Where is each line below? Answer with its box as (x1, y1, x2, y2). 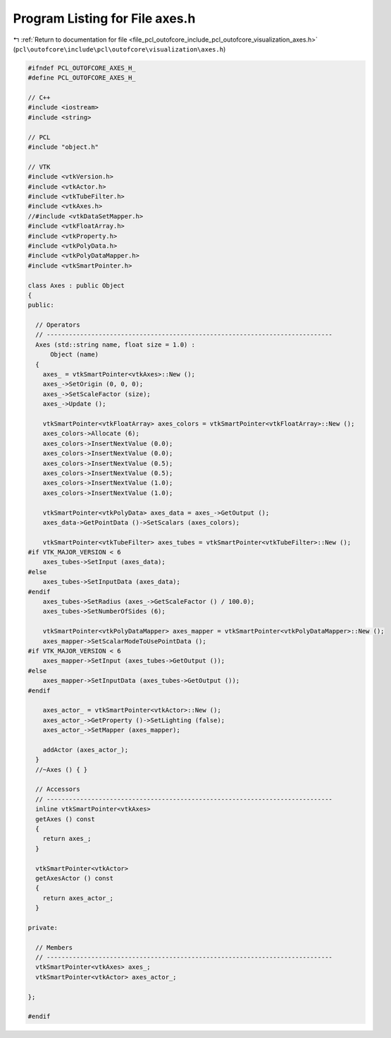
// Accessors (35, 785, 80, 794)
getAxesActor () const (35, 874, 114, 882)
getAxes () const (35, 815, 95, 823)
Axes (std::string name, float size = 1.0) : (35, 340, 195, 349)
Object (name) (50, 350, 99, 359)
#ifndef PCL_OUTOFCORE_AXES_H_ (27, 64, 137, 72)
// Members (35, 943, 73, 951)
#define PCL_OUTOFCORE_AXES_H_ (27, 74, 137, 82)
